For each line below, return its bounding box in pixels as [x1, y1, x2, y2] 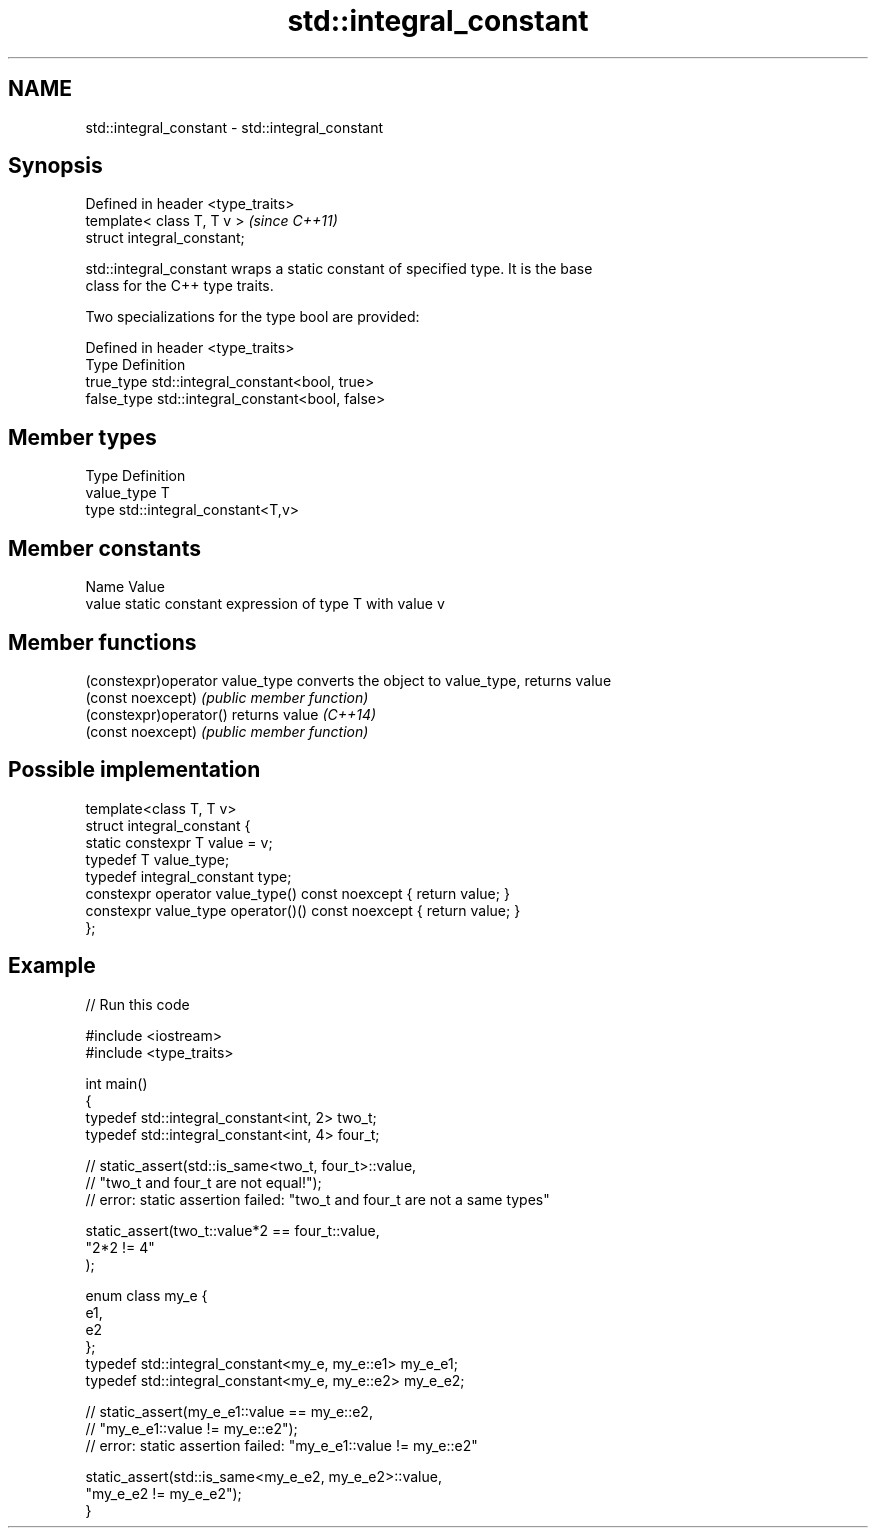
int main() [85, 1074, 148, 1092]
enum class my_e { [85, 1286, 208, 1304]
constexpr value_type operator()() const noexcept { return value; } [85, 901, 521, 919]
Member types [8, 424, 157, 450]
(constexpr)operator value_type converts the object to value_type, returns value [85, 671, 612, 689]
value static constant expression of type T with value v [85, 595, 445, 613]
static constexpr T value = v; [85, 833, 273, 851]
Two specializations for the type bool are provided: [85, 308, 420, 326]
